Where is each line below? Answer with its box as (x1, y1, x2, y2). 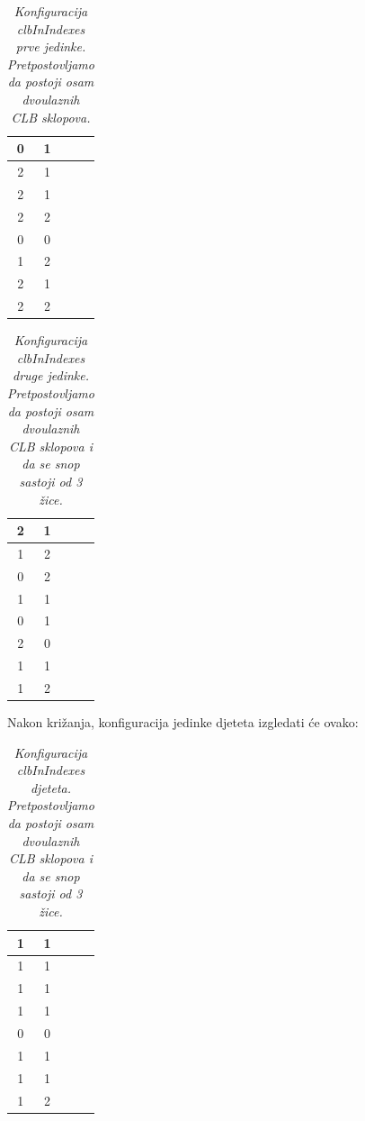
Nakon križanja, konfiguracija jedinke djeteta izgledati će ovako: (7, 713, 359, 732)
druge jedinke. (12, 366, 89, 385)
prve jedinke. (15, 37, 86, 56)
